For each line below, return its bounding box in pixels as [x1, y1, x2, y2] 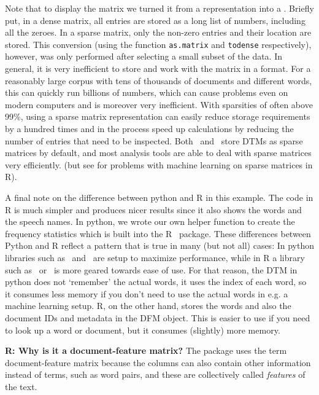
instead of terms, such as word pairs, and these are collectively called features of [5, 368, 306, 381]
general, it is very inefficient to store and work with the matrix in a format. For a [5, 62, 311, 75]
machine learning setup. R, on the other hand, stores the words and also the [5, 299, 291, 312]
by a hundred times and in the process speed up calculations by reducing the [5, 122, 294, 135]
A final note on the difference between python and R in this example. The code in [5, 190, 313, 203]
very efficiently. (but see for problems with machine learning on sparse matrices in [5, 158, 313, 171]
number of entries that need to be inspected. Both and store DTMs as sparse [5, 134, 303, 147]
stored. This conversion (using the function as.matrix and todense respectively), [5, 37, 312, 50]
